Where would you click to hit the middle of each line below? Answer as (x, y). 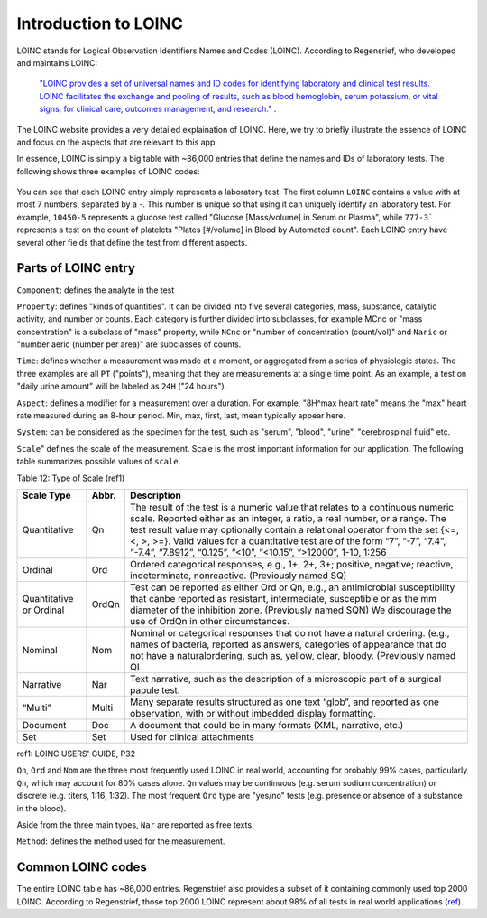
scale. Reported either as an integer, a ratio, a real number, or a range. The (288, 518)
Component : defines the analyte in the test (96, 290)
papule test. (155, 690)
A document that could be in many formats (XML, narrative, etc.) (266, 725)
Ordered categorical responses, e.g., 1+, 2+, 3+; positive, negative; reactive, (291, 564)
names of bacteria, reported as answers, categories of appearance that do (288, 644)
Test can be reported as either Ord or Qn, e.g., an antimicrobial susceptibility (292, 587)
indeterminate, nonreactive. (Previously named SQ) (238, 576)
